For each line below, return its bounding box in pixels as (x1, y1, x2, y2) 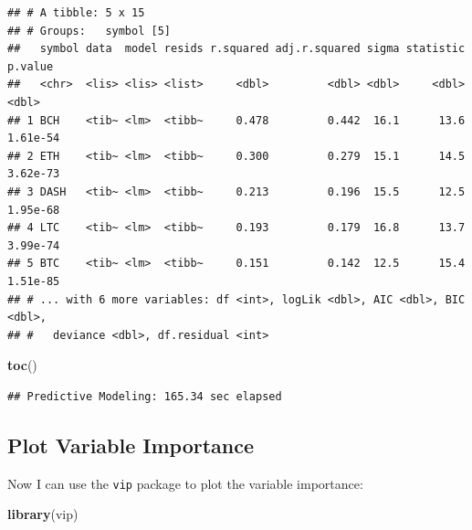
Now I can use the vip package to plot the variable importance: (7, 473, 363, 493)
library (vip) (7, 504, 79, 524)
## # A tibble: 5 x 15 (7, 6, 145, 19)
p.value (7, 59, 54, 73)
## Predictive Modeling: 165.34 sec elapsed (7, 389, 282, 403)
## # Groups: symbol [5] (7, 24, 171, 37)
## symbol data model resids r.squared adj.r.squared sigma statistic (7, 42, 466, 56)
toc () (7, 355, 37, 375)
